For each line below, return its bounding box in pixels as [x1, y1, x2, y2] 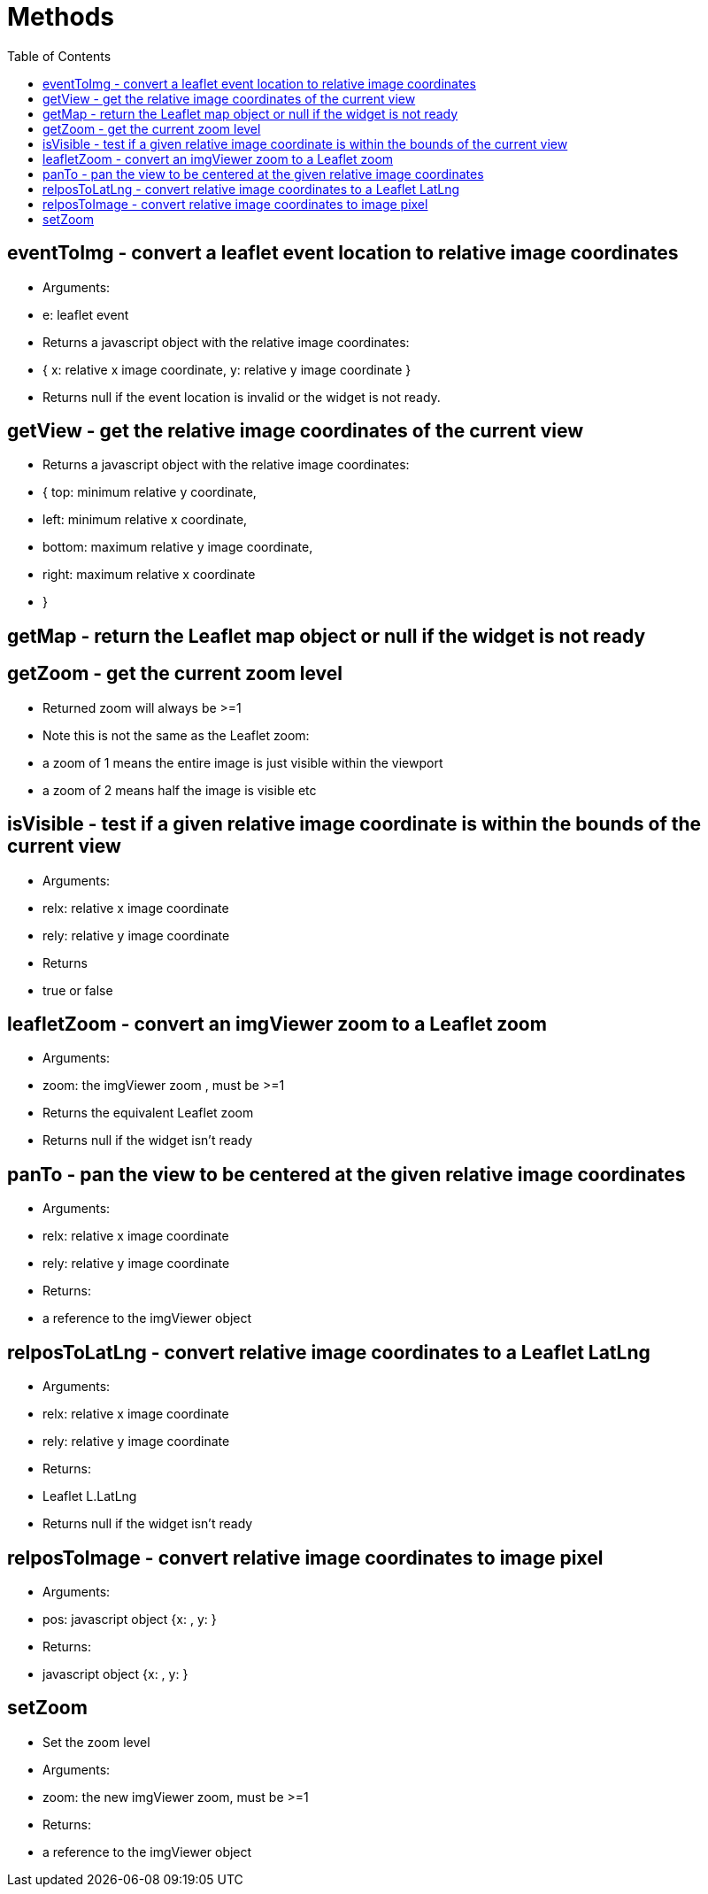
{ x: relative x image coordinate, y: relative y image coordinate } [42, 361, 412, 377]
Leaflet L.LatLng [42, 1488, 137, 1504]
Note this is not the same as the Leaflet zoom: [42, 727, 310, 743]
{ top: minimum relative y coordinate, [42, 484, 257, 500]
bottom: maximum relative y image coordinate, [42, 539, 313, 555]
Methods [7, 2, 115, 32]
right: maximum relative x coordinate [42, 567, 256, 583]
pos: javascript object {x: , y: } [42, 1611, 217, 1627]
